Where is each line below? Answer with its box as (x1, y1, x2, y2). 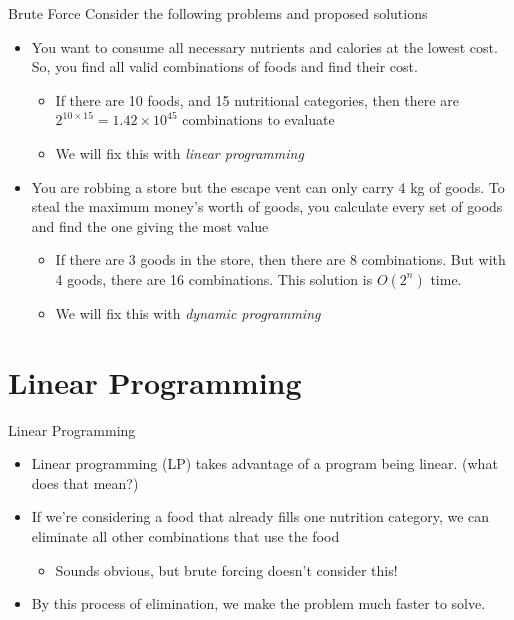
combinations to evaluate (182, 109, 335, 130)
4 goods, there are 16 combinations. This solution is (55, 268, 373, 289)
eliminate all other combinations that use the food (31, 526, 340, 547)
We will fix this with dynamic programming (55, 302, 321, 323)
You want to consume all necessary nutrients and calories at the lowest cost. (31, 36, 498, 57)
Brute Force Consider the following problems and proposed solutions (8, 3, 428, 23)
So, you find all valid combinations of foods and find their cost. (31, 56, 418, 77)
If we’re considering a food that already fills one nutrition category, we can (31, 506, 490, 527)
